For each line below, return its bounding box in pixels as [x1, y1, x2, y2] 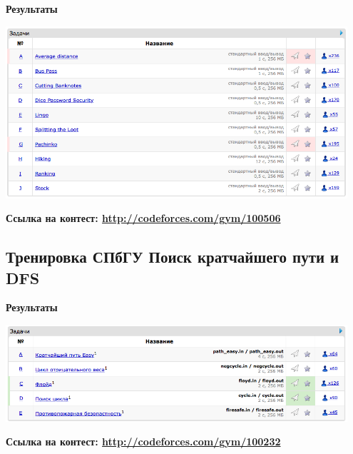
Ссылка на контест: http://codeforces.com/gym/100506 [6, 211, 281, 226]
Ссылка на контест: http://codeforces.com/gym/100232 [6, 434, 281, 449]
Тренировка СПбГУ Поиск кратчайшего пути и [6, 246, 339, 268]
